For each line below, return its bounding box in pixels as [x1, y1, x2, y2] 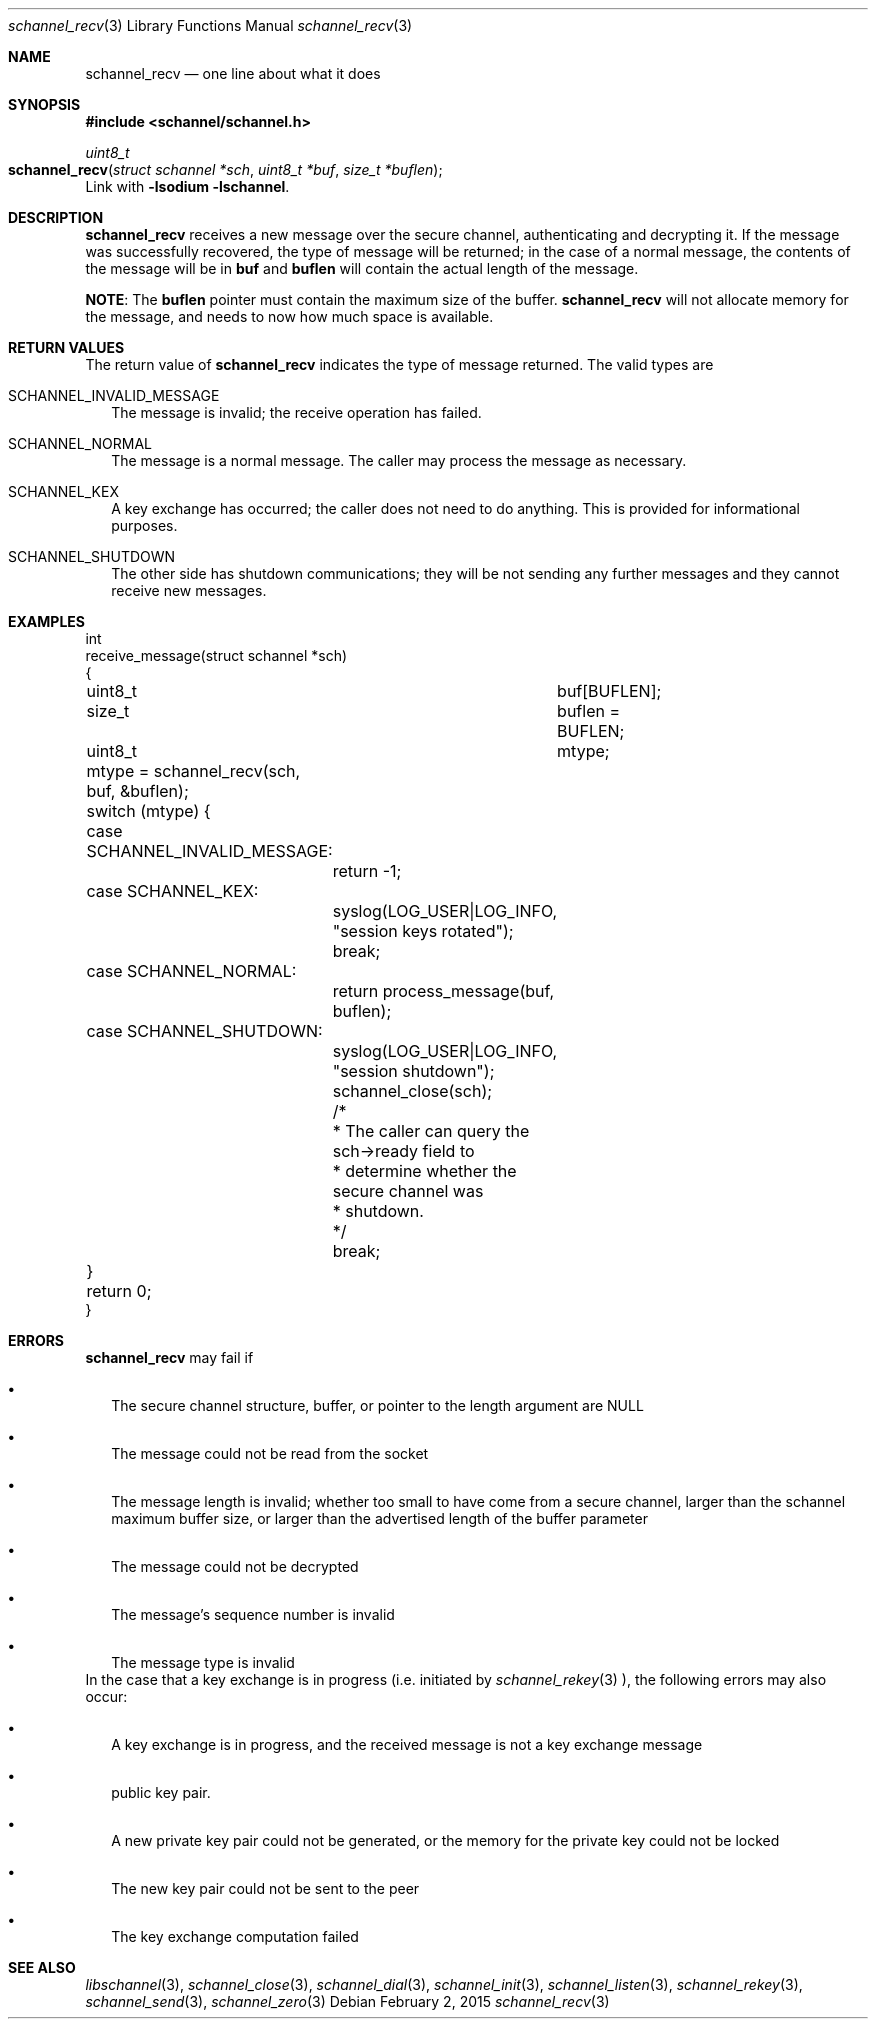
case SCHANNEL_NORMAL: [86, 961, 297, 981]
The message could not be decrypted [111, 1558, 359, 1575]
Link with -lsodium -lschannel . [85, 178, 290, 195]
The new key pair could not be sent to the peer [111, 1880, 420, 1897]
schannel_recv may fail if [85, 1349, 254, 1366]
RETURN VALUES [8, 339, 125, 356]
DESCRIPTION [8, 209, 104, 226]
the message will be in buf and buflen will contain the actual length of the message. [85, 260, 639, 277]
